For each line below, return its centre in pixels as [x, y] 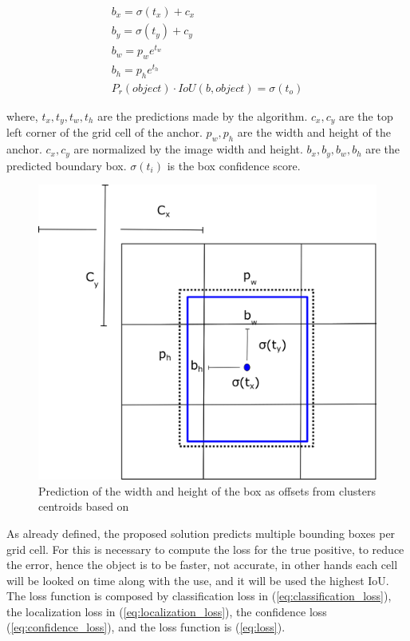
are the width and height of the [314, 132]
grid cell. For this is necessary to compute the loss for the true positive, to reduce [205, 549]
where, [22, 115]
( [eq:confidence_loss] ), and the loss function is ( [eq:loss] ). [146, 627]
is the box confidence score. [234, 165]
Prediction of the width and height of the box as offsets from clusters [207, 490]
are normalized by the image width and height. [188, 149]
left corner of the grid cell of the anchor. [104, 132]
